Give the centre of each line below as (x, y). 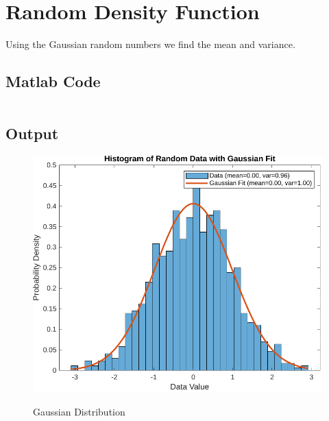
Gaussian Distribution (79, 412)
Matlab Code (53, 81)
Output (32, 133)
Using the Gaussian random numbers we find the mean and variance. (150, 44)
